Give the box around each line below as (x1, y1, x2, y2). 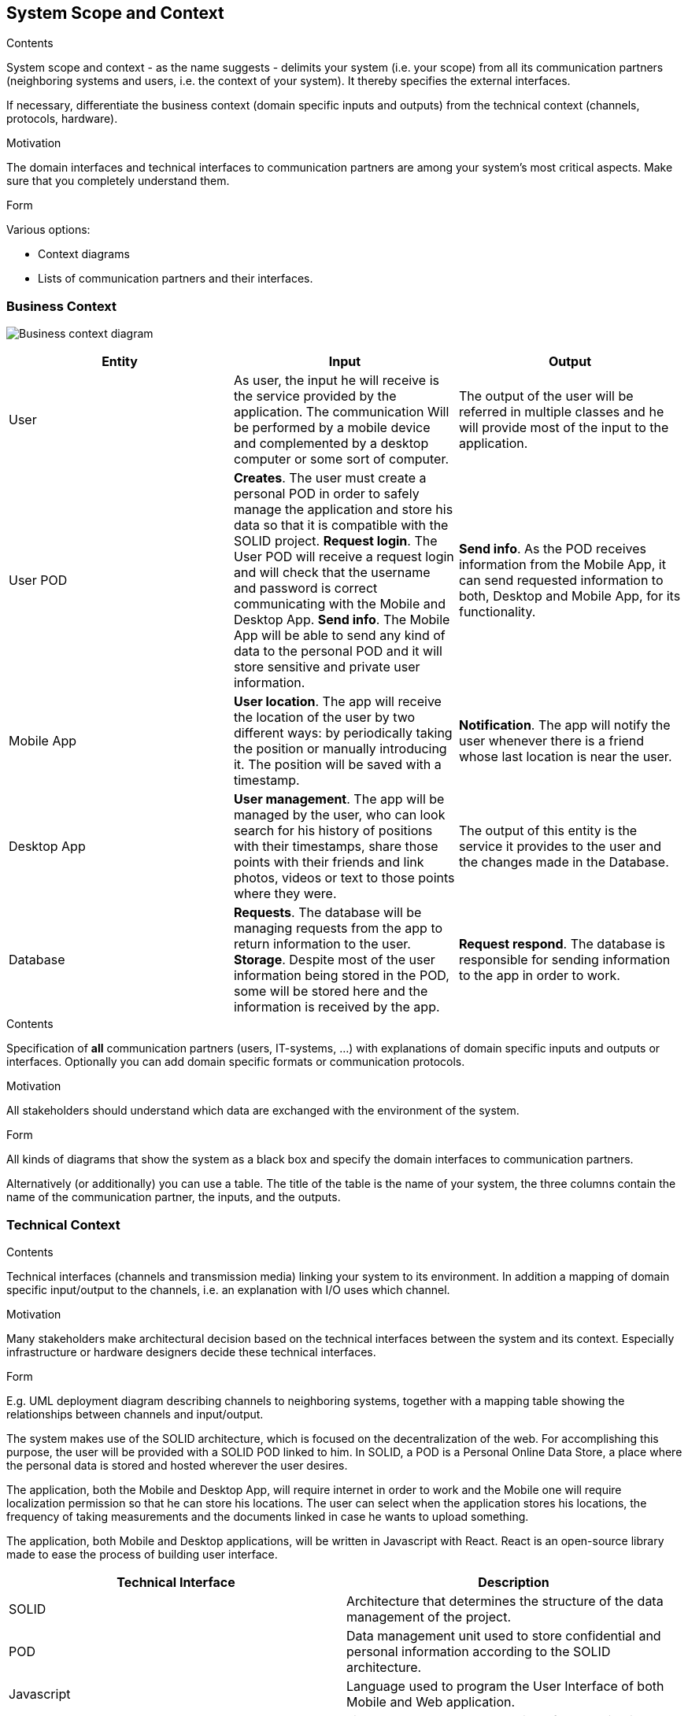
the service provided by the (233, 388, 397, 405)
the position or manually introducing (233, 741, 447, 757)
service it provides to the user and (458, 838, 661, 855)
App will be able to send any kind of (233, 627, 446, 644)
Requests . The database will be (233, 904, 422, 921)
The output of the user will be (458, 388, 634, 405)
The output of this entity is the (458, 823, 638, 839)
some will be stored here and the (233, 983, 428, 1000)
